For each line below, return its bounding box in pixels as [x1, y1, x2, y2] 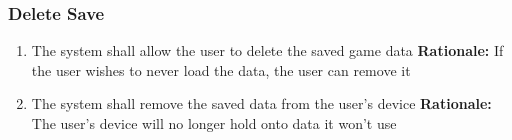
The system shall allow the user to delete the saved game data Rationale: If [31, 40, 504, 61]
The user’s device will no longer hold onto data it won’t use [31, 113, 397, 133]
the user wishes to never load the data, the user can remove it [31, 59, 411, 80]
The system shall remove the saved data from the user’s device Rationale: [31, 93, 492, 114]
